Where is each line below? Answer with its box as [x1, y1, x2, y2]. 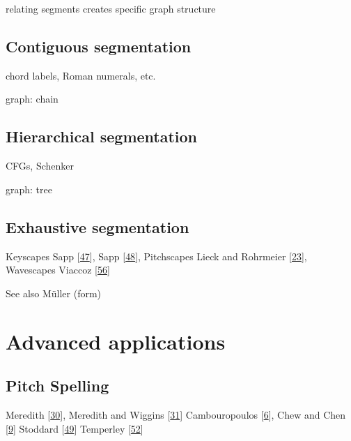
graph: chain [6, 91, 58, 106]
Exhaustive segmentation [6, 216, 189, 237]
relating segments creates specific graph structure [6, 1, 216, 15]
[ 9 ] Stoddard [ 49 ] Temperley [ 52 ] [6, 421, 143, 435]
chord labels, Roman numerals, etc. [6, 68, 156, 82]
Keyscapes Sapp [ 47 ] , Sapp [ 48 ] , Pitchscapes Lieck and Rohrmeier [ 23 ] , [6, 248, 307, 263]
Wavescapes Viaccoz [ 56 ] [6, 262, 110, 277]
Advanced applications [6, 327, 226, 355]
